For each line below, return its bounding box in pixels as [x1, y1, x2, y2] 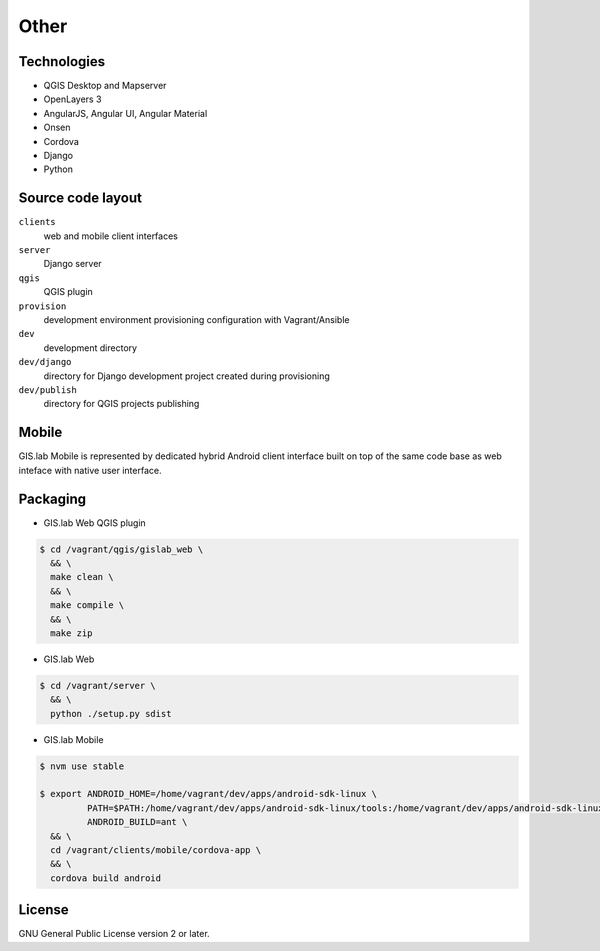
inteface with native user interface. [18, 464, 162, 476]
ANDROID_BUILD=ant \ [86, 816, 188, 828]
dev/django [18, 356, 72, 368]
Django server [43, 258, 102, 270]
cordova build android [50, 872, 162, 884]
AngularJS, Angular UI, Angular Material [43, 107, 208, 119]
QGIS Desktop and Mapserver [43, 80, 167, 92]
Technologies [18, 53, 106, 70]
